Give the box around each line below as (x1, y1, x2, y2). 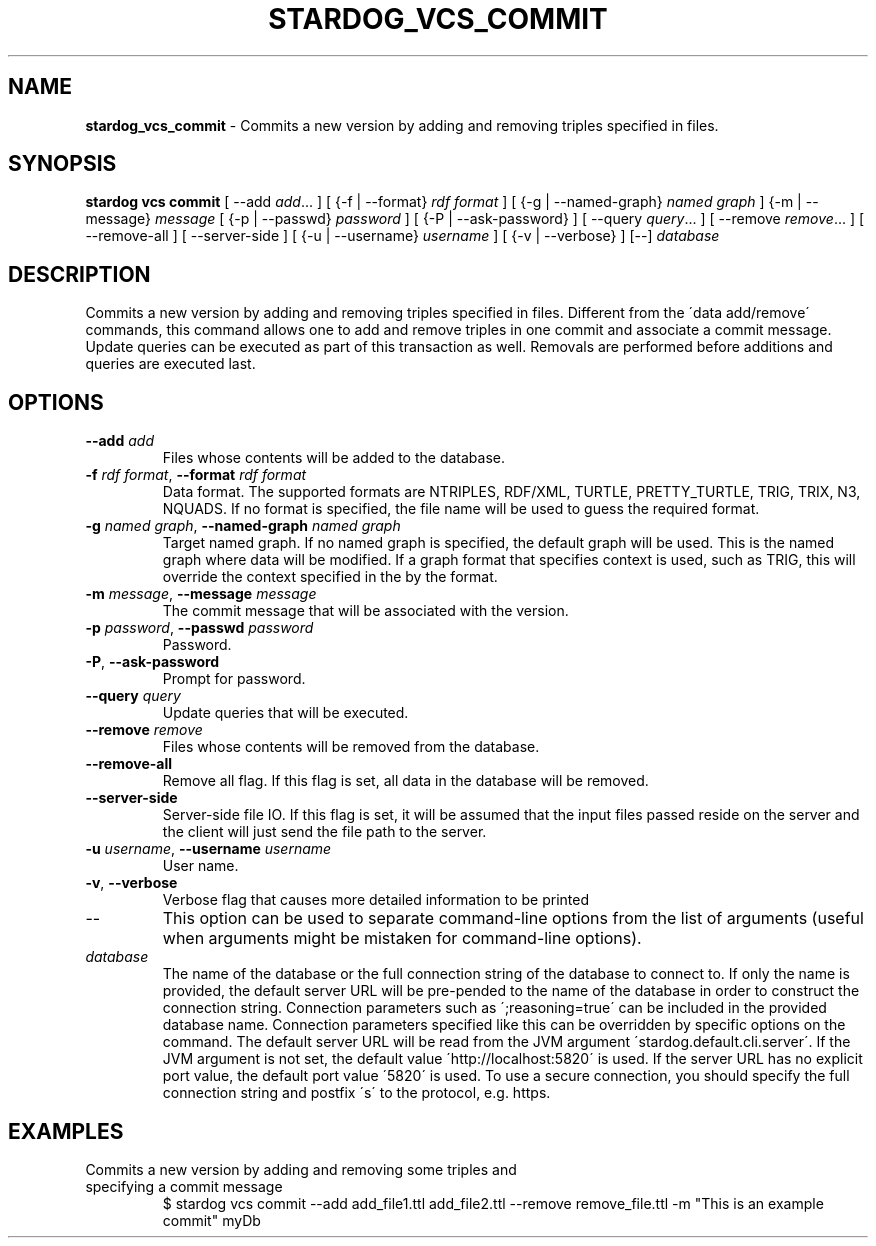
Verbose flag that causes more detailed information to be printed (162, 891, 589, 909)
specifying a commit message (85, 1177, 283, 1195)
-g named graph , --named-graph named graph (85, 517, 401, 535)
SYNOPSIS (8, 151, 117, 177)
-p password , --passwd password (85, 619, 314, 637)
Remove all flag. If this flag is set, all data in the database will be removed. (162, 772, 649, 790)
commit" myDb (162, 1211, 261, 1229)
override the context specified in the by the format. (162, 568, 498, 586)
